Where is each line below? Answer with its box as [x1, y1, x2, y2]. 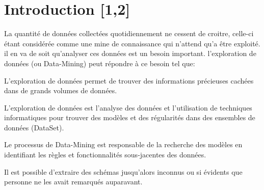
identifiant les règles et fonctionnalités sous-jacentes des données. [4, 149, 206, 160]
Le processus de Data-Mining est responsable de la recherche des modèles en [4, 139, 243, 150]
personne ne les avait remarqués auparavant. [4, 176, 143, 187]
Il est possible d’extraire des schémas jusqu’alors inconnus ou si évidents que [4, 166, 243, 177]
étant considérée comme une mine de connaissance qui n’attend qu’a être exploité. [4, 38, 260, 48]
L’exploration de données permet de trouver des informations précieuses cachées [4, 75, 254, 86]
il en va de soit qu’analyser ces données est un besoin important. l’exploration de [4, 48, 256, 59]
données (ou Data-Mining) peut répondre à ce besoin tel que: [4, 58, 195, 68]
